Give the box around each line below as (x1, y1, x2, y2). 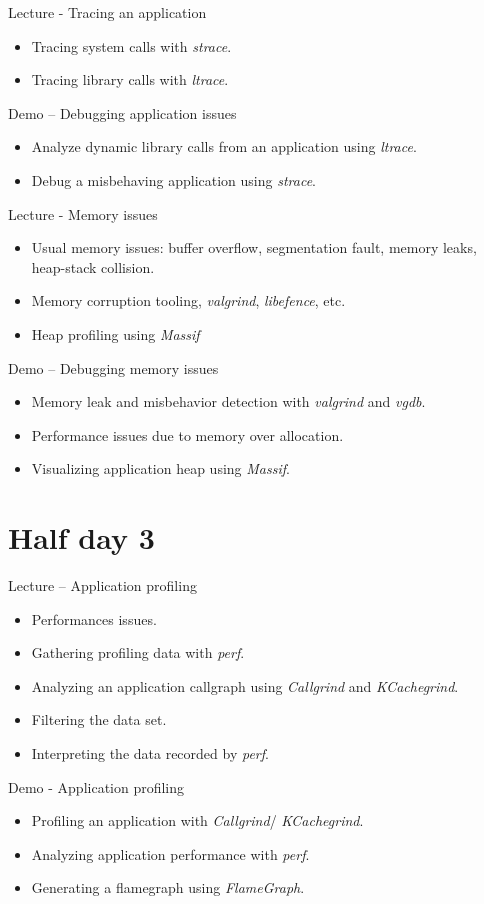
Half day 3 (8, 517, 155, 558)
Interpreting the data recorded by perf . (31, 743, 269, 763)
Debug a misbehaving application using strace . (31, 169, 316, 190)
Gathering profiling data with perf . (31, 642, 245, 663)
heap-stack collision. (31, 256, 155, 277)
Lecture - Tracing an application (8, 2, 207, 22)
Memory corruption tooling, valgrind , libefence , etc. (31, 290, 346, 311)
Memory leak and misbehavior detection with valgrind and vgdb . (31, 391, 426, 412)
